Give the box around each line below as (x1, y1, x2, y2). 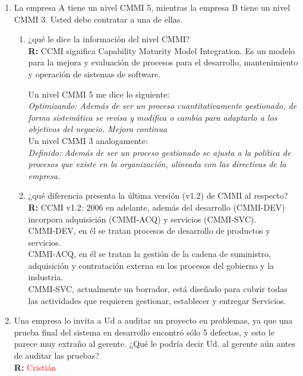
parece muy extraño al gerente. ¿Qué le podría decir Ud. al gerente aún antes (14, 337, 295, 350)
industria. (28, 271, 64, 283)
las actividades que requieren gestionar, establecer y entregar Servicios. (28, 294, 286, 306)
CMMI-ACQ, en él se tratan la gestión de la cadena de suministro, (28, 247, 271, 260)
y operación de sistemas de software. (28, 67, 160, 80)
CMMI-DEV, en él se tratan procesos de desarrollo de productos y (28, 224, 270, 237)
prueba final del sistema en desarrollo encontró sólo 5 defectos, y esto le (14, 325, 274, 338)
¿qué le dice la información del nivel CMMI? (28, 33, 190, 45)
